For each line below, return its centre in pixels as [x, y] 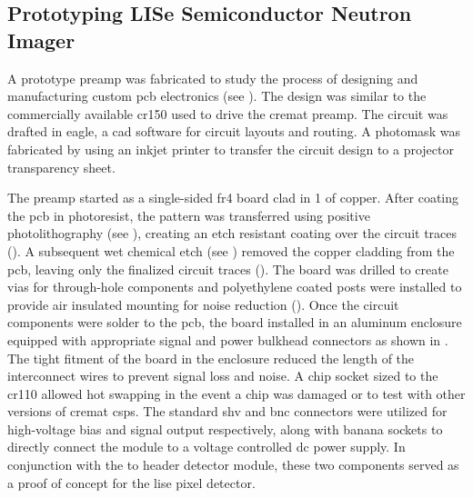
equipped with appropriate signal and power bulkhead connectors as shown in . [228, 339]
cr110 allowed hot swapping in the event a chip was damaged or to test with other [236, 393]
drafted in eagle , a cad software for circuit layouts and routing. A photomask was [234, 131]
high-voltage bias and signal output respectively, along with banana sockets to [225, 428]
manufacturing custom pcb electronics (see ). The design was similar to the [217, 96]
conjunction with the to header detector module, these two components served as [233, 465]
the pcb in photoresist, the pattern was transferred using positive [189, 215]
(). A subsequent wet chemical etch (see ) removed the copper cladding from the [231, 250]
